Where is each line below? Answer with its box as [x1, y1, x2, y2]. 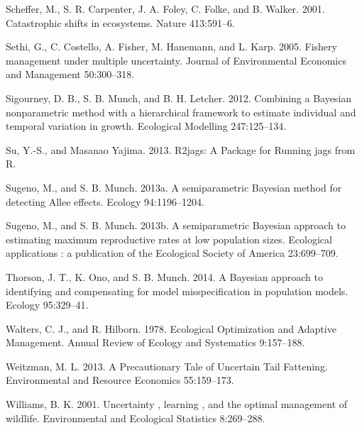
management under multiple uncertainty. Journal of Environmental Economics [6, 53, 346, 67]
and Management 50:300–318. [6, 67, 135, 82]
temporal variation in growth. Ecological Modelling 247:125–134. [6, 118, 287, 133]
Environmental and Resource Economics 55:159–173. [6, 373, 234, 387]
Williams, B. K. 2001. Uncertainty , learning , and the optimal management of [6, 397, 348, 412]
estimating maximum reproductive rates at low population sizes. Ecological [6, 231, 332, 246]
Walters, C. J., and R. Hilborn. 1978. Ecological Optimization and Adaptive [6, 321, 336, 336]
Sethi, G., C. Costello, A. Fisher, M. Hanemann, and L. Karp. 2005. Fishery [6, 39, 337, 54]
